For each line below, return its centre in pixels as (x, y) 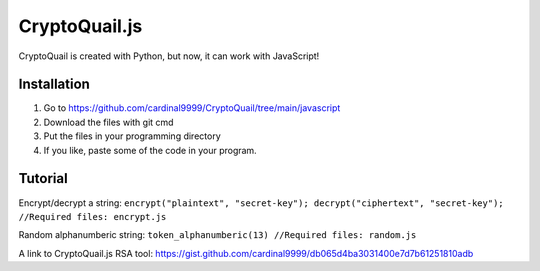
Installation (54, 84)
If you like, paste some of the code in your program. (150, 150)
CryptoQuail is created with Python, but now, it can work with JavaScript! (169, 56)
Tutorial (43, 178)
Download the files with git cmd (108, 122)
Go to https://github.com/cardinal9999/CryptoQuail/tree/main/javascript (192, 108)
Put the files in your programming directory (132, 136)
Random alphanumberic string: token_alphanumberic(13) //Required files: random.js (217, 235)
